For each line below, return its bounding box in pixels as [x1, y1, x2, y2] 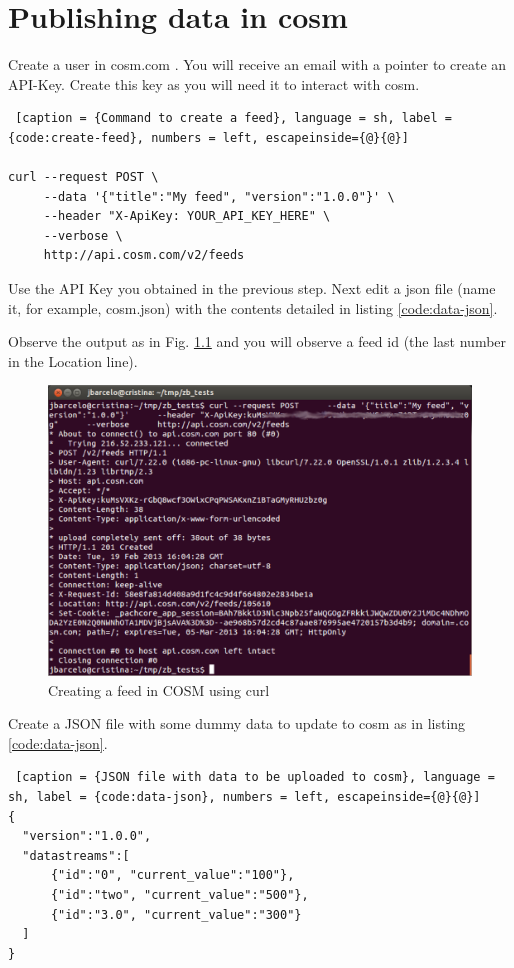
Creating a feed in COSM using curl [48, 679, 270, 700]
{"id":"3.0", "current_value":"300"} [50, 907, 302, 922]
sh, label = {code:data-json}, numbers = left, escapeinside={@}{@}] [8, 790, 481, 805]
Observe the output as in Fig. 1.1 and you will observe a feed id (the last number [8, 331, 507, 352]
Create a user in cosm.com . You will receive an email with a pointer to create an [8, 54, 507, 75]
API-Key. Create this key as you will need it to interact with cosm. [8, 73, 420, 94]
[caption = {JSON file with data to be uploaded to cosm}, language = [15, 770, 495, 785]
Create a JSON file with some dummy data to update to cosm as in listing [8, 713, 466, 734]
